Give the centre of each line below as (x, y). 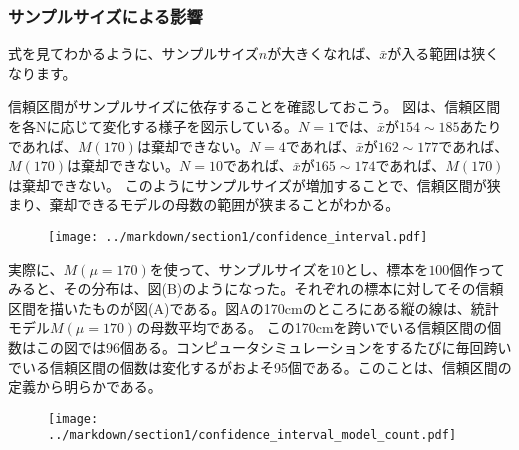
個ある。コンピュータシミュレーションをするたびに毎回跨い (316, 347)
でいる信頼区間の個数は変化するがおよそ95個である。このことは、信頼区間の (260, 366)
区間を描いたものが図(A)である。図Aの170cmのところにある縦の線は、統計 (253, 307)
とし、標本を (386, 268)
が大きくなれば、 (323, 53)
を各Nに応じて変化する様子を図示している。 (153, 126)
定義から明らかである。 (85, 386)
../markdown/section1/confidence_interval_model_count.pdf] (252, 435)
